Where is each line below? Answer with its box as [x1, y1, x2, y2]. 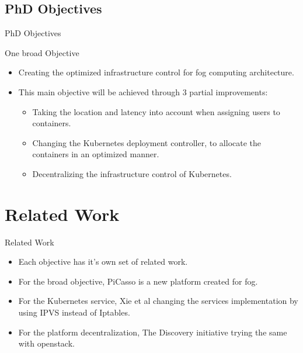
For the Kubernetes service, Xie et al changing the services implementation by [18, 295, 298, 307]
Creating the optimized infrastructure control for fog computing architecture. [18, 66, 294, 78]
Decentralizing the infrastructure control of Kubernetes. [32, 167, 232, 179]
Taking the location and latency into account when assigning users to [32, 105, 280, 117]
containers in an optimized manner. [32, 148, 159, 160]
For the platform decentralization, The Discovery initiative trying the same [18, 326, 287, 338]
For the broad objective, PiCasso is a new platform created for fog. [18, 275, 258, 287]
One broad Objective [5, 46, 79, 58]
